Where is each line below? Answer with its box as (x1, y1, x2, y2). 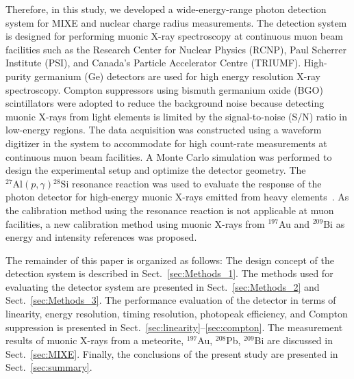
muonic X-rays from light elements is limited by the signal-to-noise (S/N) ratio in (5, 109, 348, 123)
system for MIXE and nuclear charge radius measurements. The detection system (5, 15, 347, 29)
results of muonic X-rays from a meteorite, (5, 333, 184, 348)
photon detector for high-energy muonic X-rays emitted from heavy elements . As (5, 189, 349, 204)
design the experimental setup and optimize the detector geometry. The (5, 163, 306, 177)
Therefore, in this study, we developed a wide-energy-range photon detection (5, 2, 327, 16)
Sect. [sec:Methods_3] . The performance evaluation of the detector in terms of (5, 293, 336, 307)
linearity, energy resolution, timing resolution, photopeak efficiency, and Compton (5, 306, 348, 321)
